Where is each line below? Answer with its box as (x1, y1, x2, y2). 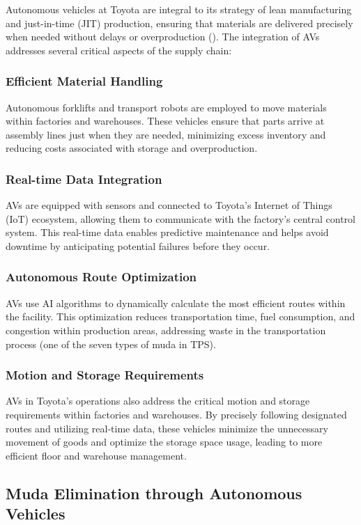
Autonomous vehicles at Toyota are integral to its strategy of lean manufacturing (6, 2, 352, 16)
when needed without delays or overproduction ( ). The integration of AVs (6, 29, 320, 44)
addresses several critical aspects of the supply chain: (6, 42, 232, 57)
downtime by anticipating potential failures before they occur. (6, 238, 270, 253)
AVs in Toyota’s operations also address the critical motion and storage (6, 393, 310, 408)
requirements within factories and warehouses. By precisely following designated (6, 407, 347, 421)
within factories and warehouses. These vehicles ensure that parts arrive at (6, 113, 325, 128)
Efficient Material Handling (6, 72, 163, 90)
